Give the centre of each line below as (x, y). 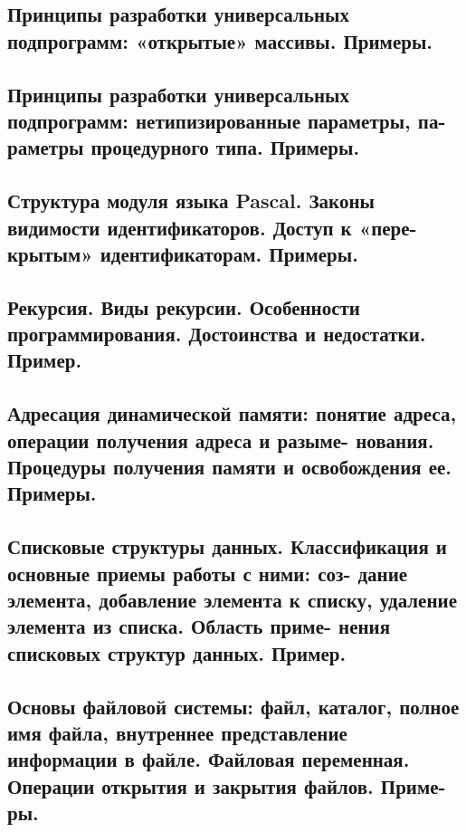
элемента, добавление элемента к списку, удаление (232, 599)
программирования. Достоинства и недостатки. (217, 334)
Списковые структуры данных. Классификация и (227, 546)
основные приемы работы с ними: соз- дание (208, 573)
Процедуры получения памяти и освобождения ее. (229, 467)
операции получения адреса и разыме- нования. (221, 440)
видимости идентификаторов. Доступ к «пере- (212, 227)
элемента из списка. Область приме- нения (199, 626)
